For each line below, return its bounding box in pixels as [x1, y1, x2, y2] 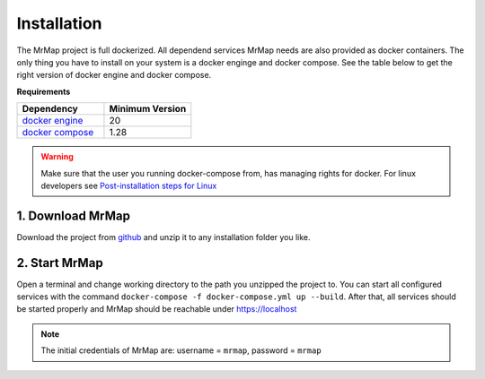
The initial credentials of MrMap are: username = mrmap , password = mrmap [40, 345, 322, 356]
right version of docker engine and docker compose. [16, 70, 212, 81]
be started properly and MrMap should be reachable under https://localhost [16, 304, 297, 314]
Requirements [16, 86, 71, 97]
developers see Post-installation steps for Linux [40, 180, 217, 191]
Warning [40, 151, 74, 162]
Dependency [22, 103, 78, 116]
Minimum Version [109, 103, 187, 116]
